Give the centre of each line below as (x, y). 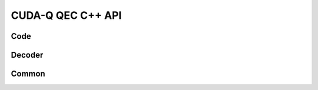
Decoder (27, 55)
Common (28, 74)
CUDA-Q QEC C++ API (66, 15)
